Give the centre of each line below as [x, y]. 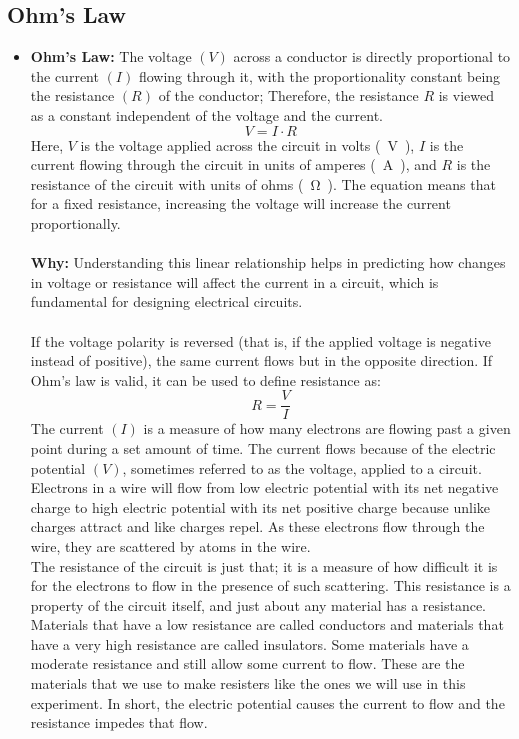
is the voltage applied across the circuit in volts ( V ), [247, 144]
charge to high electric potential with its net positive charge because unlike [260, 506]
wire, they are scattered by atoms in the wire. [170, 545]
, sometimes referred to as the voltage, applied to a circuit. [302, 467]
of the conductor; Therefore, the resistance [288, 95]
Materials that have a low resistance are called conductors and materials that [267, 624]
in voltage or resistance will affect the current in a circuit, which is [234, 281]
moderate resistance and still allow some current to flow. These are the [247, 663]
